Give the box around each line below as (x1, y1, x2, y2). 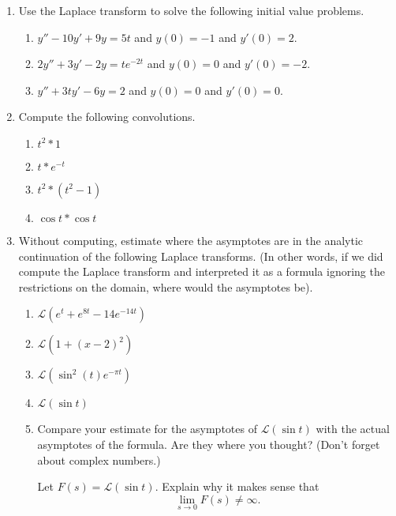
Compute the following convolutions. (18, 108, 196, 125)
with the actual (316, 420, 390, 437)
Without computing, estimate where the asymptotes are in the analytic (18, 232, 364, 248)
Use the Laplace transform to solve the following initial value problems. (18, 2, 364, 18)
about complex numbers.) (37, 451, 161, 468)
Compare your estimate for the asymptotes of (37, 420, 257, 437)
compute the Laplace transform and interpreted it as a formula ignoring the (18, 263, 385, 280)
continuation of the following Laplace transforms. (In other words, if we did (18, 247, 383, 264)
